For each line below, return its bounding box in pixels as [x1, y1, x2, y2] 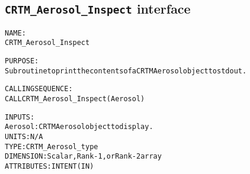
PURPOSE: [5, 57, 39, 66]
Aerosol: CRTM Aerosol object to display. [5, 123, 153, 131]
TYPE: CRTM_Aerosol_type [5, 142, 98, 151]
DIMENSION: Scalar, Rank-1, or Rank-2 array [5, 152, 162, 161]
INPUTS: [5, 112, 35, 121]
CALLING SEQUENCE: [5, 85, 73, 94]
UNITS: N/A [5, 133, 43, 141]
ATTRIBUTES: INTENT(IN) [5, 162, 94, 170]
